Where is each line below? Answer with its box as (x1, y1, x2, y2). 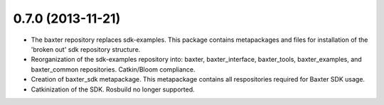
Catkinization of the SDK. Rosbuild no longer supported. (31, 85, 195, 94)
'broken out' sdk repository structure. (31, 45, 141, 53)
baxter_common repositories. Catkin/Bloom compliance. (31, 65, 196, 74)
